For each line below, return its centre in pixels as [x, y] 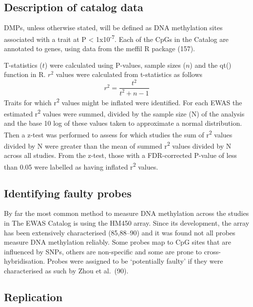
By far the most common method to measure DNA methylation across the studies [126, 213]
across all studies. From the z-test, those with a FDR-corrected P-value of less [120, 155]
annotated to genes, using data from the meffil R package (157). [99, 48]
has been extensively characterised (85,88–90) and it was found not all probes [120, 232]
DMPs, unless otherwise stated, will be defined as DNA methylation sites [113, 28]
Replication [33, 297]
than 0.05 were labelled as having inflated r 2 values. [81, 166]
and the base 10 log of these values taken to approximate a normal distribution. [123, 123]
